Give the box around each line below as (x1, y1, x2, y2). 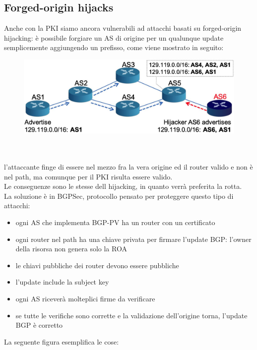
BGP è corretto (15, 320, 63, 330)
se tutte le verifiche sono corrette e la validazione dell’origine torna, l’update (15, 310, 248, 320)
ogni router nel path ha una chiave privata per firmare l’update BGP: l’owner (15, 233, 252, 244)
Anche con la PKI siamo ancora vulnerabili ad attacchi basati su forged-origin (4, 23, 242, 33)
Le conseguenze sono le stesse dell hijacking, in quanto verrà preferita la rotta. (4, 181, 242, 191)
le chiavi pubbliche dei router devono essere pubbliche (15, 260, 179, 270)
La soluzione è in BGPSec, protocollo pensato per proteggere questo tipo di (4, 190, 234, 201)
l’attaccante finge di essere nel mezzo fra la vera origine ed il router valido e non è (4, 161, 253, 172)
